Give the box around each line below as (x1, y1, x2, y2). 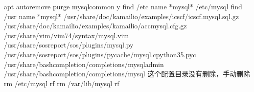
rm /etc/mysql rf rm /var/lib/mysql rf (4, 78, 119, 88)
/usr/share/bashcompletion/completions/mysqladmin (4, 59, 164, 69)
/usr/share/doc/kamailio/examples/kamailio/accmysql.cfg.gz (4, 21, 187, 31)
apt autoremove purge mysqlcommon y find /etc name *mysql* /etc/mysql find (4, 1, 242, 11)
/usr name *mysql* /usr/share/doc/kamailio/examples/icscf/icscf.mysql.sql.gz (4, 11, 239, 21)
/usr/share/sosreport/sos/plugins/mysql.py (4, 40, 134, 50)
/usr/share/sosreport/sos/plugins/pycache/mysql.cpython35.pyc (4, 49, 196, 59)
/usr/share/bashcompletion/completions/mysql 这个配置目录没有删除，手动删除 (4, 69, 251, 79)
